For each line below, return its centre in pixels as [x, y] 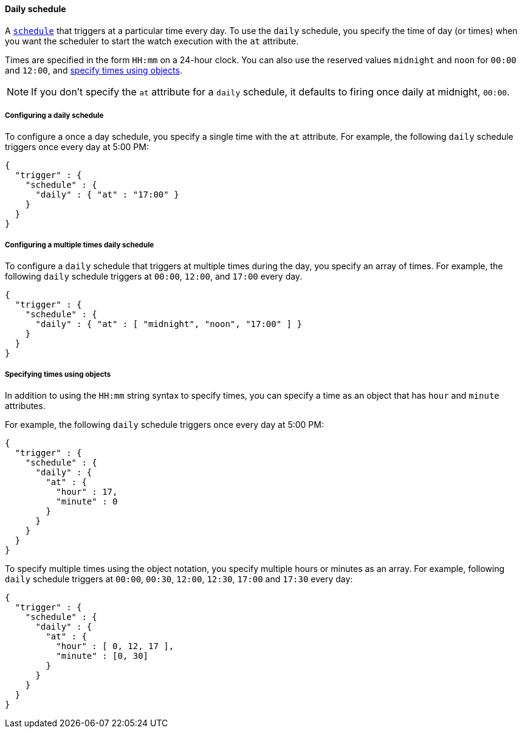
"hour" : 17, [87, 491]
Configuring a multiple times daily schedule [80, 245]
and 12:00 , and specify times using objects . [94, 70]
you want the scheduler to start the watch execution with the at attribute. [152, 41]
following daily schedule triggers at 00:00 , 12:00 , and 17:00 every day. [154, 277]
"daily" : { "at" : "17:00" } [107, 195]
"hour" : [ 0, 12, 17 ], [115, 646]
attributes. [25, 405]
